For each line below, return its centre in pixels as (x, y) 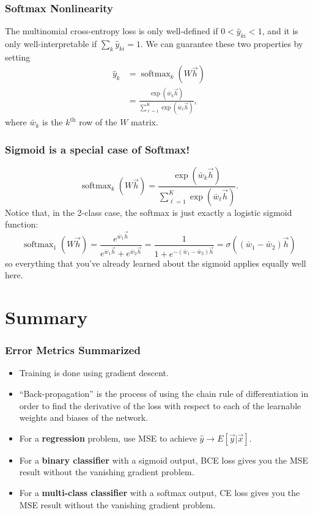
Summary (46, 317)
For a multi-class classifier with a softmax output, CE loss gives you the (160, 492)
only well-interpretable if (51, 44)
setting (18, 57)
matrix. (145, 122)
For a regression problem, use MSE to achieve (108, 438)
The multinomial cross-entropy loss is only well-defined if (112, 31)
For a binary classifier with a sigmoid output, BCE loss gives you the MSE (164, 460)
